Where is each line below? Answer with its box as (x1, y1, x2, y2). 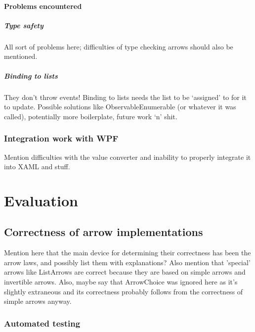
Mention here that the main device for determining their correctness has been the (4, 247, 251, 258)
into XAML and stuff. (4, 161, 70, 172)
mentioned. (4, 51, 38, 61)
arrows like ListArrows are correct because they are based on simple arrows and (4, 267, 246, 277)
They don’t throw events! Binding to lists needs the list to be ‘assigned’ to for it (4, 92, 247, 102)
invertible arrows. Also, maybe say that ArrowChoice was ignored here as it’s (4, 277, 238, 287)
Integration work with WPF (4, 132, 119, 144)
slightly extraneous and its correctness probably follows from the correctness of (4, 286, 243, 296)
